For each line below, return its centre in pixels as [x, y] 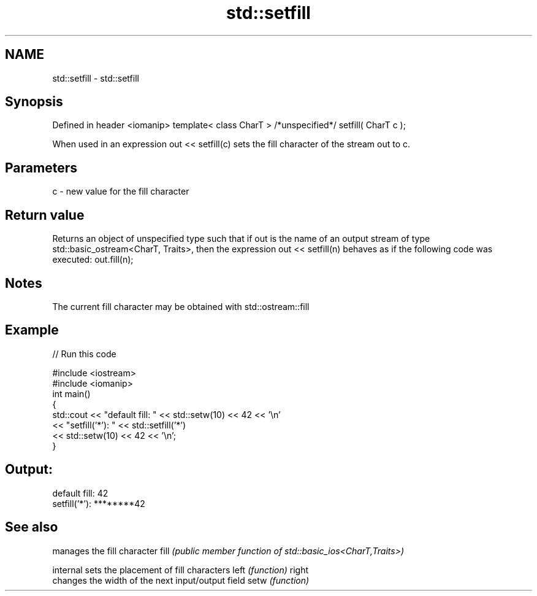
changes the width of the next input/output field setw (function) [181, 580]
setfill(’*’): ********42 [99, 503]
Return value [45, 215]
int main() [71, 393]
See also [32, 527]
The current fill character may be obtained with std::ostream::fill [181, 306]
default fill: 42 [80, 493]
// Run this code [84, 354]
